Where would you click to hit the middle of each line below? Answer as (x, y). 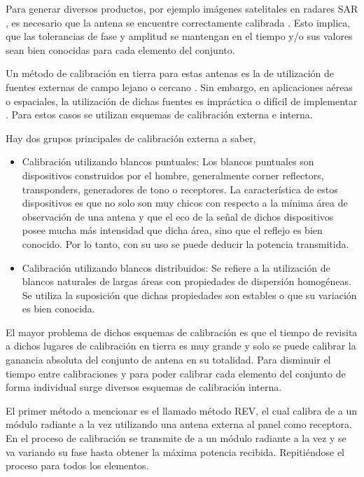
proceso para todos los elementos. (77, 465)
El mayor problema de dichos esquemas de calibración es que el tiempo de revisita (182, 332)
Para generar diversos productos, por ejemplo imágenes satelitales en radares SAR (182, 8)
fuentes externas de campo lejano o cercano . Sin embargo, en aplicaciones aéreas (179, 87)
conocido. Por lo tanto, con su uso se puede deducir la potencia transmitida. (185, 243)
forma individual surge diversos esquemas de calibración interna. (144, 387)
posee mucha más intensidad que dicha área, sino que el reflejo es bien (172, 230)
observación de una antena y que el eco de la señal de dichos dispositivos (178, 216)
